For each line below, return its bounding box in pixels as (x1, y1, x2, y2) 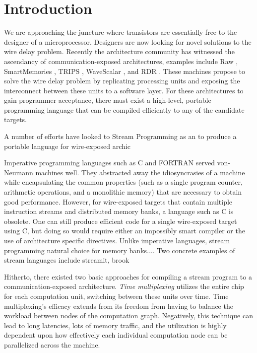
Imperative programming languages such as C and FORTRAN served (4, 157, 215, 168)
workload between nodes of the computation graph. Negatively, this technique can (4, 310, 253, 321)
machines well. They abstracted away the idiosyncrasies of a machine (35, 167, 245, 177)
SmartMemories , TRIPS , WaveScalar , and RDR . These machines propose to (4, 66, 245, 76)
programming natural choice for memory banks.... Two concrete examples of (4, 245, 235, 255)
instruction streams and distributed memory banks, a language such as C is (4, 206, 234, 216)
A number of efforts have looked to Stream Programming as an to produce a (4, 131, 237, 141)
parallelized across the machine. (4, 339, 100, 350)
